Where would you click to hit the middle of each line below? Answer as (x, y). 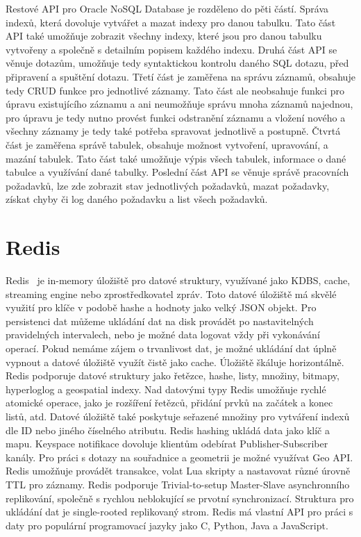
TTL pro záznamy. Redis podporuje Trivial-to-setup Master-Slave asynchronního (178, 484)
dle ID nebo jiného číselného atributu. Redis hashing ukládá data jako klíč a (168, 430)
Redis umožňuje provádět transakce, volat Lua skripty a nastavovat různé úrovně (178, 471)
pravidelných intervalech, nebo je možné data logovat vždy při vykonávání (163, 334)
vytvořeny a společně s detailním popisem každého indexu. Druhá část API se (171, 49)
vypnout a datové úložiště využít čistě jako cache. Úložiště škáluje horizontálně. (175, 362)
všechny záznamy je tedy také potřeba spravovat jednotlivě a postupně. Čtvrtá (173, 131)
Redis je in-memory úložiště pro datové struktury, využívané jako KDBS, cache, (178, 280)
